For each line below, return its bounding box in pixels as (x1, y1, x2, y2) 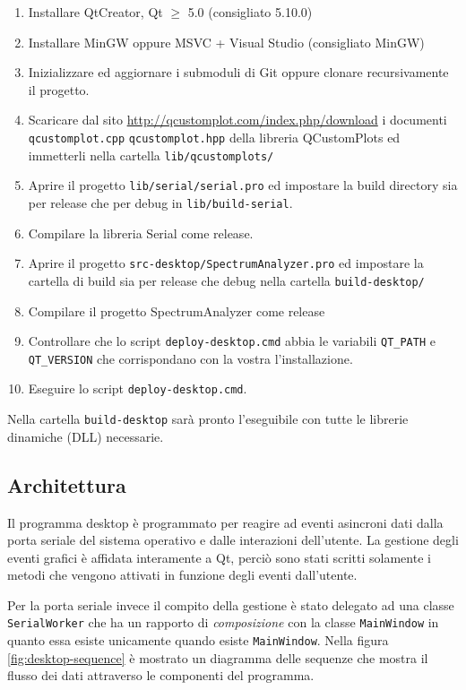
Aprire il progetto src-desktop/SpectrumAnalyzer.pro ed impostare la (28, 254, 424, 272)
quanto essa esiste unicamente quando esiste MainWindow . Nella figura (7, 631, 389, 650)
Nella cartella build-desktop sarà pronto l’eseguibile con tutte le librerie (7, 410, 409, 428)
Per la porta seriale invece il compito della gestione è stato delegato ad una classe (7, 595, 454, 614)
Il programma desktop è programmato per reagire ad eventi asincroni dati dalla (7, 513, 444, 531)
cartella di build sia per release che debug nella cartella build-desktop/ (28, 271, 425, 289)
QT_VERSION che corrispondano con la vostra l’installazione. (28, 349, 353, 367)
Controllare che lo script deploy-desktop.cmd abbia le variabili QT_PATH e (28, 332, 436, 350)
